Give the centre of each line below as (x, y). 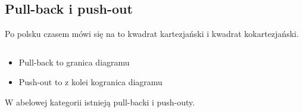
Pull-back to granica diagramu (74, 62)
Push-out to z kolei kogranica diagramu (90, 82)
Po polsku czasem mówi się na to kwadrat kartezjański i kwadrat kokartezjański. (152, 34)
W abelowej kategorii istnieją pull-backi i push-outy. (100, 102)
